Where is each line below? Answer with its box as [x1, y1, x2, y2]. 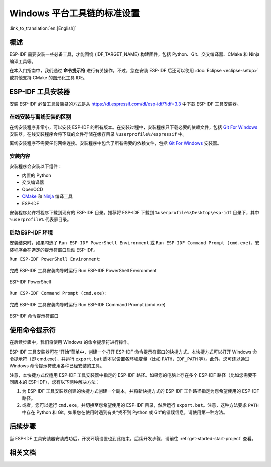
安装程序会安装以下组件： [9, 163, 62, 169]
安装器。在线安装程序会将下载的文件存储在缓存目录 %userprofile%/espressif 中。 [9, 131, 187, 137]
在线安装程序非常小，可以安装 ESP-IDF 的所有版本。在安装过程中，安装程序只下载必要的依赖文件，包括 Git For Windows [9, 124, 258, 130]
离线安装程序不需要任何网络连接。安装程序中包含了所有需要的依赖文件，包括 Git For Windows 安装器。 [9, 140, 222, 146]
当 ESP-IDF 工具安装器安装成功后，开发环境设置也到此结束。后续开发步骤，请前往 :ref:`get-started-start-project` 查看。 [9, 435, 256, 441]
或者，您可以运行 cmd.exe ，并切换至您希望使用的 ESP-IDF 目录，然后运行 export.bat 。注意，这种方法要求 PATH [22, 402, 259, 408]
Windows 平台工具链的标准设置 [9, 8, 140, 19]
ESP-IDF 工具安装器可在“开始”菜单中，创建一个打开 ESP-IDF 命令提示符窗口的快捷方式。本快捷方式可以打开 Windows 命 [9, 348, 257, 355]
